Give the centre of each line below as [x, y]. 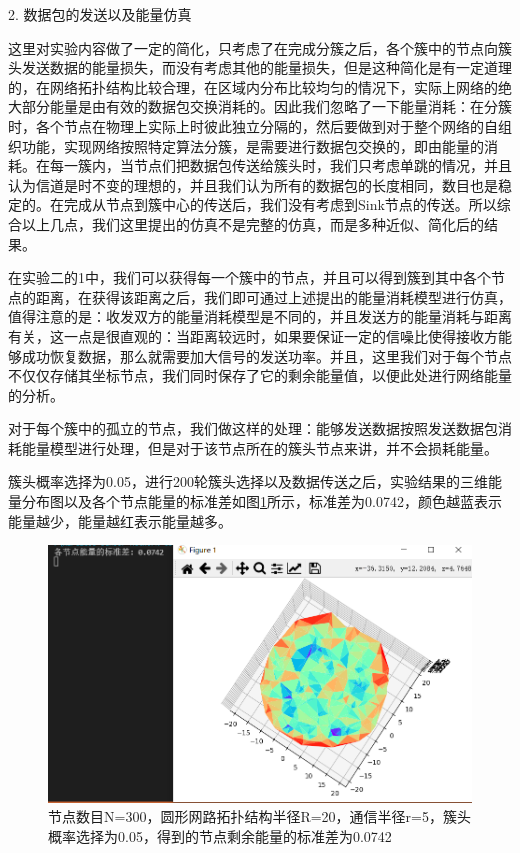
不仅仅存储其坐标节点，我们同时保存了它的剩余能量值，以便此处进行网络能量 [260, 375]
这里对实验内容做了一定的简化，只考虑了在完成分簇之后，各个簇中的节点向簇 [260, 47]
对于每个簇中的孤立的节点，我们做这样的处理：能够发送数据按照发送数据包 [253, 428]
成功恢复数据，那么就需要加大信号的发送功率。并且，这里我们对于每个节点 [266, 355]
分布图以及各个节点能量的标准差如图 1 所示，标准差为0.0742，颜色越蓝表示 [261, 501]
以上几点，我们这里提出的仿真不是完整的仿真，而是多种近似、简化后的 [252, 223]
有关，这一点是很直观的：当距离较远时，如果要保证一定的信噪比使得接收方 [253, 335]
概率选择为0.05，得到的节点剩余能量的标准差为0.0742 [220, 836]
